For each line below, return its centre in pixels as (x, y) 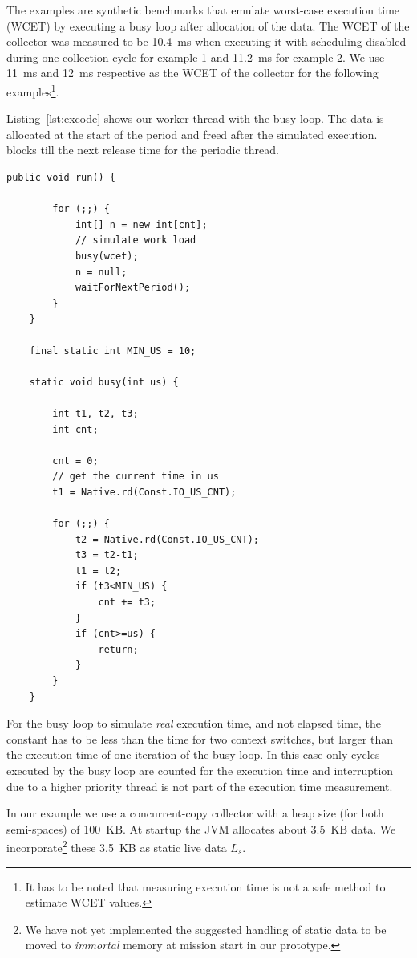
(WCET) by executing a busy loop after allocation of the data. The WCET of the (208, 25)
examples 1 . (33, 90)
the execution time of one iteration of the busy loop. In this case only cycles (193, 754)
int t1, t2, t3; (95, 413)
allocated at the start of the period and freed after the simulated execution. (192, 134)
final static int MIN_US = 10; (113, 351)
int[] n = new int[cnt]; (141, 224)
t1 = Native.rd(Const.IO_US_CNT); (144, 492)
